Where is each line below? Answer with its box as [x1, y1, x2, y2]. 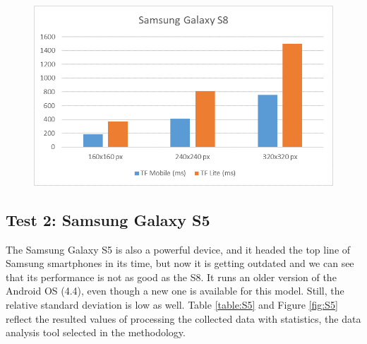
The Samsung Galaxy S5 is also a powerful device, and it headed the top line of [6, 242, 351, 256]
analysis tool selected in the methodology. [6, 325, 186, 340]
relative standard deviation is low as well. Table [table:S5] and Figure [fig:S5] [6, 297, 338, 312]
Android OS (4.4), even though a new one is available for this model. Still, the [6, 283, 344, 298]
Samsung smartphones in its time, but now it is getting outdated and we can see [6, 256, 354, 271]
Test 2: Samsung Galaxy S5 [6, 208, 210, 230]
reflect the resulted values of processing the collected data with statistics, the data [6, 311, 361, 326]
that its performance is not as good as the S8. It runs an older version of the [6, 269, 337, 284]
